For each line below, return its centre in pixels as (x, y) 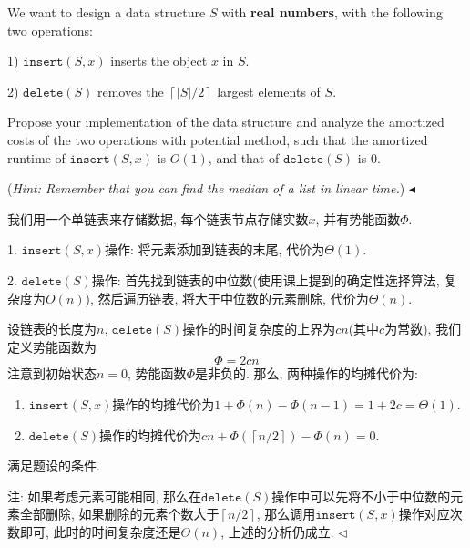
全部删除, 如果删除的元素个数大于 (119, 514)
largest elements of (269, 91)
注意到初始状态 (52, 373)
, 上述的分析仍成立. (277, 531)
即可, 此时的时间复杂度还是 (100, 531)
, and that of (244, 157)
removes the (130, 91)
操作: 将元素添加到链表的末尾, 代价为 (215, 249)
